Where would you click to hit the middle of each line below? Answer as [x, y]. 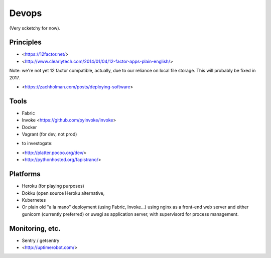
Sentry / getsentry [41, 240]
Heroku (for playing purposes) [53, 186]
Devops [26, 13]
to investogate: [37, 144]
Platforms [25, 174]
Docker [29, 127]
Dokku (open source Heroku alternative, [63, 193]
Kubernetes [34, 200]
